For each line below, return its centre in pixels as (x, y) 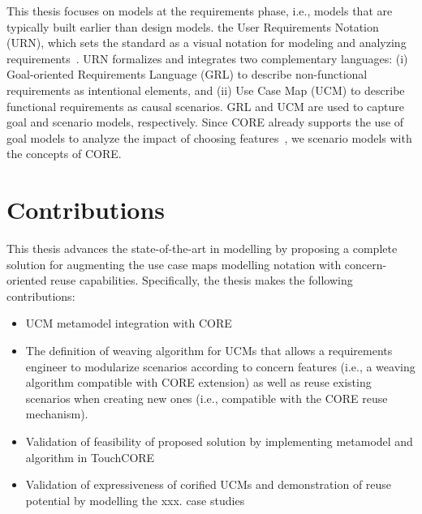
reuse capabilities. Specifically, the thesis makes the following (202, 280)
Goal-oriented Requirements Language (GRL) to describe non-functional (187, 74)
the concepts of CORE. (64, 154)
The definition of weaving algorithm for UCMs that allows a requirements (209, 351)
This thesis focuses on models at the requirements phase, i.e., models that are (200, 11)
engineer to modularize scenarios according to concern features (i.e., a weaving (220, 366)
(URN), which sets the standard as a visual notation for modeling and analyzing (207, 43)
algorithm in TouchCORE (90, 457)
